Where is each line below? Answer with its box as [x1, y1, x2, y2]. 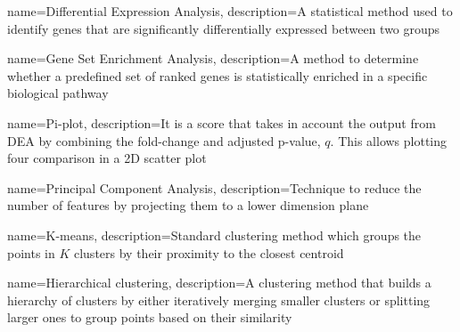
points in [7, 243, 55, 262]
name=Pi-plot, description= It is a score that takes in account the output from [7, 113, 436, 132]
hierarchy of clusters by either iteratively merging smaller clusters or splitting [7, 290, 431, 309]
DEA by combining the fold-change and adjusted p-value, [7, 131, 321, 150]
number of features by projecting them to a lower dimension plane [7, 196, 369, 215]
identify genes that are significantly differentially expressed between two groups [7, 19, 440, 37]
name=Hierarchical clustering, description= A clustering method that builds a [7, 273, 431, 292]
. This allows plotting [330, 131, 448, 150]
